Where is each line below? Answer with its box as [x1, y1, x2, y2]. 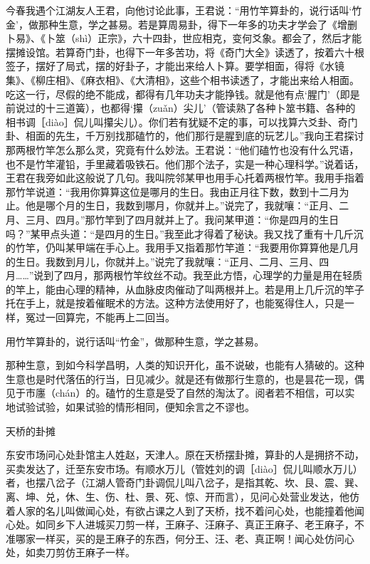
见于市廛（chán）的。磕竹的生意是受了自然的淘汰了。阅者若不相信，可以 [6, 385, 345, 400]
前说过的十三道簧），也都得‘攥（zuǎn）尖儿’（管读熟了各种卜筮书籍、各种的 [6, 100, 356, 115]
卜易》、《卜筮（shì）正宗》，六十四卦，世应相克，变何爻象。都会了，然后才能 [6, 31, 362, 46]
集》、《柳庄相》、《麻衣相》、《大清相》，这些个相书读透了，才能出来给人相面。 [6, 72, 359, 87]
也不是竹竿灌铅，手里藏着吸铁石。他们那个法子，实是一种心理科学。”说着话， [6, 156, 364, 171]
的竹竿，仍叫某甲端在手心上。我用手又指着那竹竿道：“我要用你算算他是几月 [6, 240, 359, 255]
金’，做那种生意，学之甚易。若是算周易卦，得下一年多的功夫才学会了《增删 [6, 16, 357, 31]
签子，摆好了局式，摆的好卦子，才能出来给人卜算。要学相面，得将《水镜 [6, 58, 344, 73]
